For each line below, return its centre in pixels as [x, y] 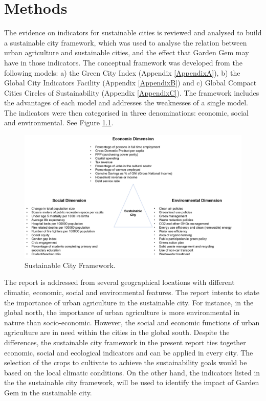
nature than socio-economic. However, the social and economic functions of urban [132, 322]
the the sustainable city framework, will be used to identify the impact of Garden [132, 382]
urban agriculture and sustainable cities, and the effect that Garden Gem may [127, 52]
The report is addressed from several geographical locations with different [119, 282]
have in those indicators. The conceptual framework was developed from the [123, 62]
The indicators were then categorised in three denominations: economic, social [126, 112]
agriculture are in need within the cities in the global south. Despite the [117, 332]
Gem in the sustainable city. [48, 392]
